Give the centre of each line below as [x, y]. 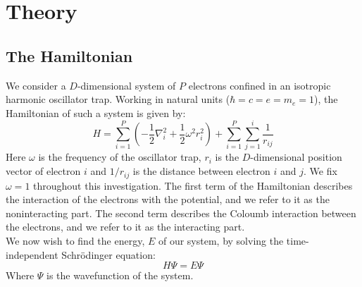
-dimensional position [296, 157]
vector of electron [43, 171]
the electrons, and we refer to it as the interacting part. [125, 227]
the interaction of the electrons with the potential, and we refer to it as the [168, 199]
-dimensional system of [126, 85]
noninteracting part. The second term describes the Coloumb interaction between [181, 213]
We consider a [36, 85]
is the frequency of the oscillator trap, [120, 157]
